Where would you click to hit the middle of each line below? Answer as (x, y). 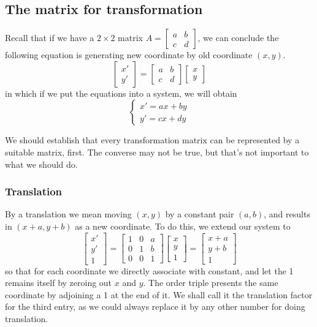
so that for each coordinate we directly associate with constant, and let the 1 (149, 270)
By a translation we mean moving (68, 214)
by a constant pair (200, 214)
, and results (287, 214)
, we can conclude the (238, 38)
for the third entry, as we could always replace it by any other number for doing (155, 306)
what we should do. (41, 164)
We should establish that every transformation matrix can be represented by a (152, 140)
